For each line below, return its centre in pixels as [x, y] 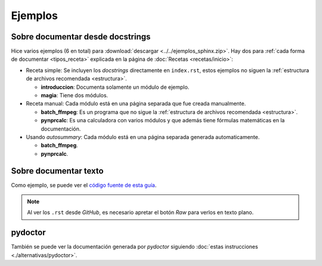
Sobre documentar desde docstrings [81, 37]
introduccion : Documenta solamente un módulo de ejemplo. [115, 87]
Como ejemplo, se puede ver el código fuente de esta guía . [84, 185]
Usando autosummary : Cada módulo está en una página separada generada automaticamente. [143, 137]
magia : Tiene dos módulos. [75, 95]
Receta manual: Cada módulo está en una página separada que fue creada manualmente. [136, 104]
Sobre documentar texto [57, 171]
